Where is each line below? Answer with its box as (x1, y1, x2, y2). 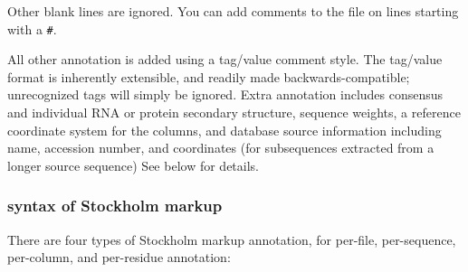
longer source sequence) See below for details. (7, 155, 259, 174)
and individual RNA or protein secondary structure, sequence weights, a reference (7, 103, 461, 122)
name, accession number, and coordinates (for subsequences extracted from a (7, 138, 435, 157)
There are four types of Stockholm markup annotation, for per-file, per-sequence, (7, 230, 456, 249)
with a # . (7, 19, 57, 38)
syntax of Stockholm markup (7, 194, 223, 217)
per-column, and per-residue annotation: (7, 248, 231, 267)
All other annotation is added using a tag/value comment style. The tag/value (7, 50, 443, 69)
